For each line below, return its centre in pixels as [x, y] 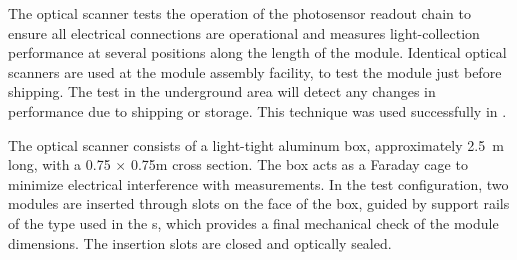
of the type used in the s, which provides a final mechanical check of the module [253, 222]
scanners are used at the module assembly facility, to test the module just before [255, 71]
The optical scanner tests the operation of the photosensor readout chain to [239, 13]
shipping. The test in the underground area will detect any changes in [222, 91]
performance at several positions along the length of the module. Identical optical [257, 52]
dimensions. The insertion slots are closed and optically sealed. [200, 242]
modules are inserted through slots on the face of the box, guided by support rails [259, 203]
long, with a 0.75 [59, 164]
